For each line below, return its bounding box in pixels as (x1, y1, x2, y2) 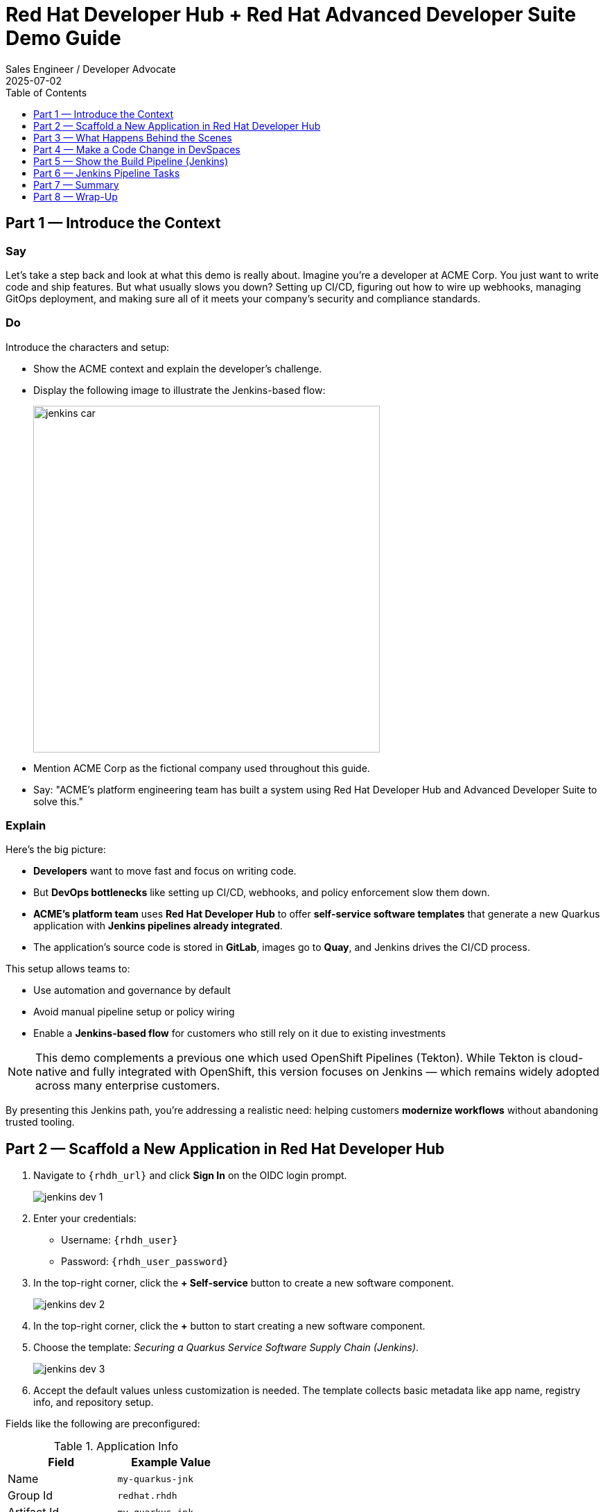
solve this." (33, 795, 83, 807)
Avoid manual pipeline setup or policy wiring (33, 1006, 235, 1018)
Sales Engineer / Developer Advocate (6, 62, 176, 75)
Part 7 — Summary (33, 178, 119, 191)
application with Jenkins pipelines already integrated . (33, 920, 283, 932)
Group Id (8, 1488, 53, 1503)
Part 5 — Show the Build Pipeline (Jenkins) (33, 155, 229, 167)
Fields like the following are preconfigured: (6, 1418, 200, 1430)
